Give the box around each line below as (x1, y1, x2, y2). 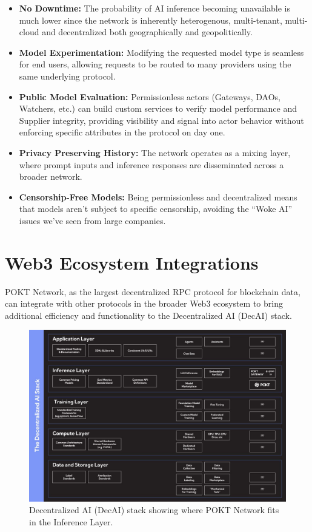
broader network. (19, 170, 82, 183)
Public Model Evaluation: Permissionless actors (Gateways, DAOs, (19, 90, 281, 103)
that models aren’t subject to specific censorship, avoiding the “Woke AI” (19, 202, 293, 215)
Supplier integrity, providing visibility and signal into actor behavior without (19, 114, 304, 126)
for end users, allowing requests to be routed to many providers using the (19, 58, 291, 70)
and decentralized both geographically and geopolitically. (42, 26, 253, 38)
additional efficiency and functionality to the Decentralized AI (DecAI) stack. (5, 309, 292, 321)
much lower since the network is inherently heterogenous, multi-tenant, (19, 13, 282, 26)
